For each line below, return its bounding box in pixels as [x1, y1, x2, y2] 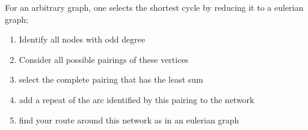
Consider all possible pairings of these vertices [19, 53, 189, 65]
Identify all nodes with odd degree [19, 33, 146, 46]
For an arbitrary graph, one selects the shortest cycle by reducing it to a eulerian [5, 1, 304, 13]
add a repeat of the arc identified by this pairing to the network [19, 93, 254, 105]
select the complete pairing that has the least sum [19, 73, 203, 86]
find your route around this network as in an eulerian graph [19, 113, 239, 126]
